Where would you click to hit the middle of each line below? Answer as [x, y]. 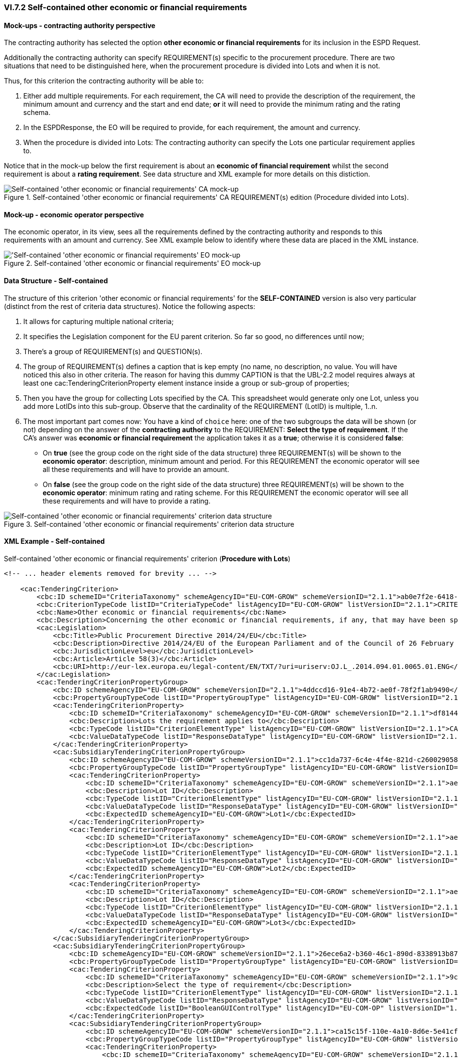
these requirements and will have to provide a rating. [127, 501]
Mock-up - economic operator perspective [74, 214]
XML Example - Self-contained [54, 541]
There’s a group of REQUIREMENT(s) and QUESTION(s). [113, 351]
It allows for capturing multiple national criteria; [98, 321]
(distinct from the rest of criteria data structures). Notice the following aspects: [130, 306]
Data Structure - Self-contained [56, 281]
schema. [37, 113]
